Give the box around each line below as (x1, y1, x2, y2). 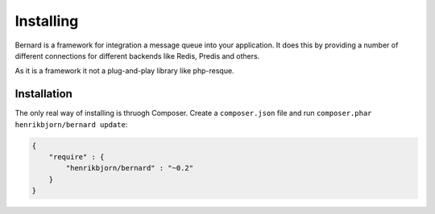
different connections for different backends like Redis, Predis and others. (14, 51, 260, 60)
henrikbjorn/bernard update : (14, 119, 128, 129)
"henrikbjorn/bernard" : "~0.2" (65, 163, 193, 173)
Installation (14, 87, 72, 101)
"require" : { (48, 153, 105, 161)
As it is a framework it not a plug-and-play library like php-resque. (14, 66, 234, 76)
